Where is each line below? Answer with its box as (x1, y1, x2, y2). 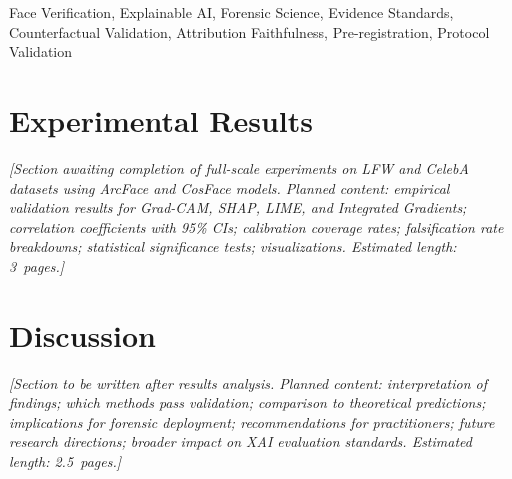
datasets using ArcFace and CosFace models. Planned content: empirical (9, 177, 450, 198)
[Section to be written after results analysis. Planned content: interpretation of (9, 372, 488, 393)
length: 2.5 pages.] (9, 450, 121, 471)
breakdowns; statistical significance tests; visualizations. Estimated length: (9, 236, 457, 257)
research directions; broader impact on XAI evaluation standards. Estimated (9, 431, 472, 452)
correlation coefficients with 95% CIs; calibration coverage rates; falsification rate (9, 216, 504, 237)
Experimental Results (9, 99, 313, 140)
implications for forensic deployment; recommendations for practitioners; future (9, 411, 495, 432)
